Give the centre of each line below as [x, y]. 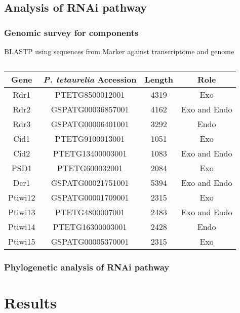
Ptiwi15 [22, 241]
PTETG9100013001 [90, 138]
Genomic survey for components [71, 32]
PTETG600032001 [90, 168]
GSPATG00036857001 [90, 109]
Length [159, 79]
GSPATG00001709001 [90, 197]
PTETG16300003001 [90, 226]
